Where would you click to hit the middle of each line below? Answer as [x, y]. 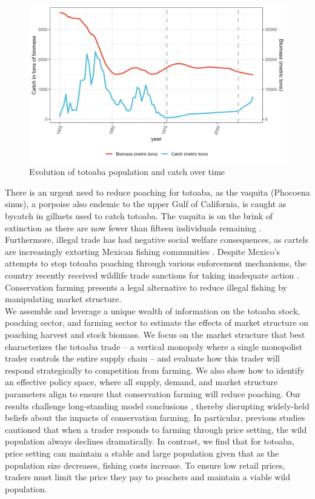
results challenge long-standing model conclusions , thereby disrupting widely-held [157, 405]
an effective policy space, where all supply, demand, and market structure [141, 382]
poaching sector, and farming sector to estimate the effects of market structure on [157, 322]
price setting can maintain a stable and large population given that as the [142, 453]
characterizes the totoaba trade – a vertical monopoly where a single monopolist [154, 346]
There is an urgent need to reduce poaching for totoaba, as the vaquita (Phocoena [157, 192]
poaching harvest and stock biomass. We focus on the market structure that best [155, 334]
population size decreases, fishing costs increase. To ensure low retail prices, [145, 465]
